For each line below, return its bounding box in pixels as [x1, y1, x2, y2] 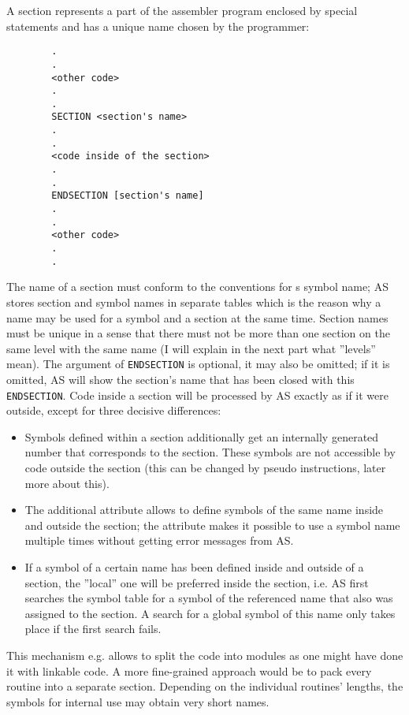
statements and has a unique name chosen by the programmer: [6, 17, 310, 34]
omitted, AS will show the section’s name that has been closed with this [6, 371, 355, 387]
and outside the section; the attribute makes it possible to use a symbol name [24, 516, 400, 533]
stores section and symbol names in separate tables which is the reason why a [6, 293, 381, 310]
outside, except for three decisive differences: [6, 402, 221, 419]
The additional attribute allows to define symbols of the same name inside [24, 501, 384, 518]
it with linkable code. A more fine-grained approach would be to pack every [6, 662, 372, 679]
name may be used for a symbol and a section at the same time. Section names [6, 309, 389, 326]
